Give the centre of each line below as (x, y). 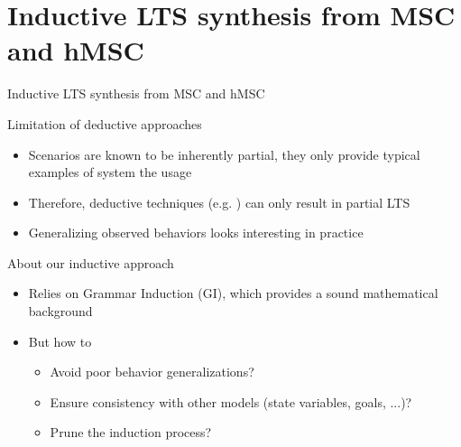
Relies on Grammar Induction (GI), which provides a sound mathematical (233, 293)
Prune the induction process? (131, 432)
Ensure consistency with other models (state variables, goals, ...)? (231, 401)
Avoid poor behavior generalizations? (152, 372)
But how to (60, 341)
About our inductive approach (91, 262)
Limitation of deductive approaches (105, 123)
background (60, 311)
